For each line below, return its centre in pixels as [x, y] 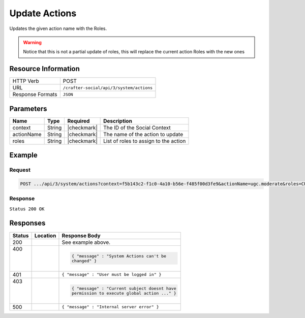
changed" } [84, 261]
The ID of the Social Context [137, 128]
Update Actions [43, 13]
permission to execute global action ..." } [124, 293]
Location [45, 235]
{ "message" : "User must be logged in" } [112, 275]
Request [20, 170]
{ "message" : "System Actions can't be [119, 256]
